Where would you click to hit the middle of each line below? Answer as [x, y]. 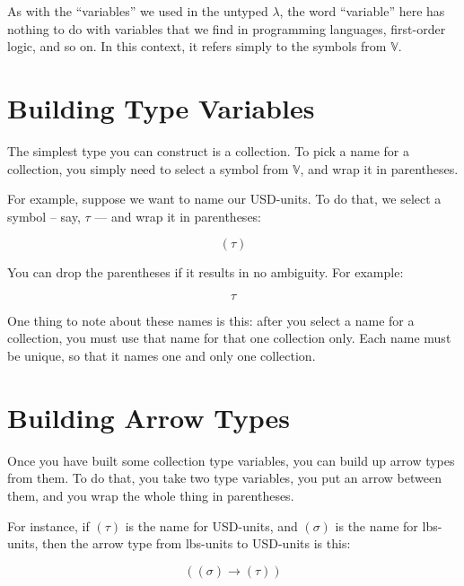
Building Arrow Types [149, 417]
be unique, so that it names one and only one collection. [162, 356]
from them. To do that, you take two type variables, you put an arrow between [224, 478]
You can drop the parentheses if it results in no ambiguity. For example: [206, 272]
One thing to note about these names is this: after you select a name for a [211, 320]
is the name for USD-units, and [211, 525]
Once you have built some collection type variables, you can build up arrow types [231, 460]
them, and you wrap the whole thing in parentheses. [151, 495]
